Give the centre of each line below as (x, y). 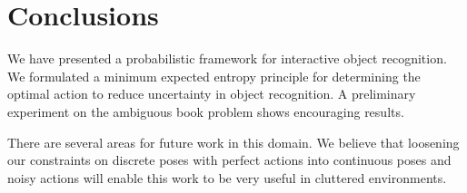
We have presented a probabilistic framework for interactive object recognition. (227, 58)
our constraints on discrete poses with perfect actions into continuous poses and (229, 160)
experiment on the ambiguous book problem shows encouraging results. (206, 111)
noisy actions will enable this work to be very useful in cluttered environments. (227, 177)
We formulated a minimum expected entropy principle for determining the (214, 76)
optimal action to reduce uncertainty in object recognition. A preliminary (212, 94)
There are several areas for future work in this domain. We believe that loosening (233, 142)
